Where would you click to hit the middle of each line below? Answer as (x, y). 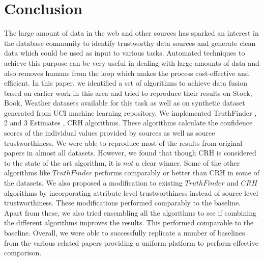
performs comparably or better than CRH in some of (177, 173)
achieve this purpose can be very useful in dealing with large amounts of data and (132, 62)
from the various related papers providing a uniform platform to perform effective (131, 242)
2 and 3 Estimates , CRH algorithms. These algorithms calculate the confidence (128, 123)
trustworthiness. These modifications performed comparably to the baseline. (122, 203)
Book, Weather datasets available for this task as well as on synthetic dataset (125, 103)
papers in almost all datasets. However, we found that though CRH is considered (130, 153)
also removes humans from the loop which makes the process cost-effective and (127, 73)
